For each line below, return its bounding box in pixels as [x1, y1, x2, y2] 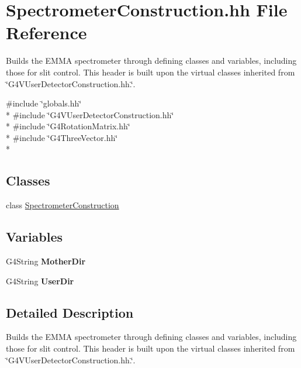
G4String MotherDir [6, 255, 86, 267]
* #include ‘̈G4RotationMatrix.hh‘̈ [6, 120, 130, 132]
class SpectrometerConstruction [6, 199, 119, 211]
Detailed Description [6, 303, 134, 321]
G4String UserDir [6, 274, 74, 287]
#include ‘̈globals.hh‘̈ [6, 97, 82, 109]
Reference [6, 20, 87, 44]
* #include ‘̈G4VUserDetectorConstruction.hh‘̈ [6, 108, 174, 121]
